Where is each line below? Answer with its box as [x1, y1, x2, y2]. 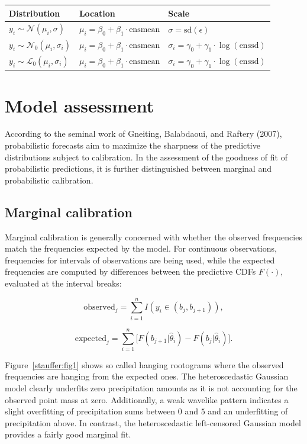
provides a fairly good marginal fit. [5, 428, 131, 440]
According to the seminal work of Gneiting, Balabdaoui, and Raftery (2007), [5, 127, 282, 140]
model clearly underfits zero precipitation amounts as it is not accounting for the [5, 382, 298, 394]
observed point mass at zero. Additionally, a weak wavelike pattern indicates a [5, 393, 289, 406]
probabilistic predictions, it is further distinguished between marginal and [5, 162, 272, 175]
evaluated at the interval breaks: [5, 277, 122, 289]
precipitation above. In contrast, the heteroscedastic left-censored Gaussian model [5, 416, 301, 429]
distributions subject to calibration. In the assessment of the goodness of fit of [5, 150, 287, 163]
